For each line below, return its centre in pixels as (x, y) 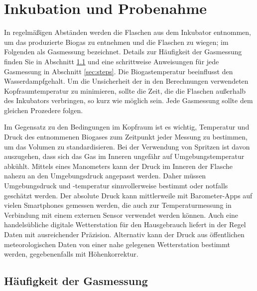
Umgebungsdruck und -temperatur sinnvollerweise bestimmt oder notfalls (116, 186)
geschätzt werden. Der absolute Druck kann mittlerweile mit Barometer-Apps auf (128, 195)
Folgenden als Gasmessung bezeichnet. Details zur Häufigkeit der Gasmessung (123, 52)
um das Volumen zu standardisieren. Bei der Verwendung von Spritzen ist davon (127, 146)
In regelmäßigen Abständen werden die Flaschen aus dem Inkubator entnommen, (128, 32)
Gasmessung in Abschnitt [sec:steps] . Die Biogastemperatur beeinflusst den (119, 71)
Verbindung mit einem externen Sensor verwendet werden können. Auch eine (121, 215)
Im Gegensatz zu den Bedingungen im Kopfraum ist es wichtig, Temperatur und (127, 127)
